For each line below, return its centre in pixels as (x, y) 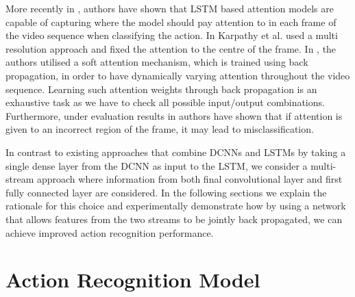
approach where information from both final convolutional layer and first (189, 179)
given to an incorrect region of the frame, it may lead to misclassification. (160, 129)
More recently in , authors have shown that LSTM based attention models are (170, 8)
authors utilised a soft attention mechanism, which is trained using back (157, 62)
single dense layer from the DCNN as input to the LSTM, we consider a (157, 165)
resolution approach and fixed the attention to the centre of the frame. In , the (171, 48)
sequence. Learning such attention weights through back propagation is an (161, 89)
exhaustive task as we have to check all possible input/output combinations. (165, 102)
